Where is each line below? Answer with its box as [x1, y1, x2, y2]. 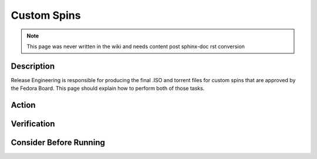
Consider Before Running [11, 138, 105, 148]
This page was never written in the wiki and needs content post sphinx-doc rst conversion [26, 43, 245, 50]
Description [11, 61, 55, 71]
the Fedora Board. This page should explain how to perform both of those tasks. [11, 85, 205, 92]
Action [11, 100, 36, 110]
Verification [11, 119, 55, 129]
